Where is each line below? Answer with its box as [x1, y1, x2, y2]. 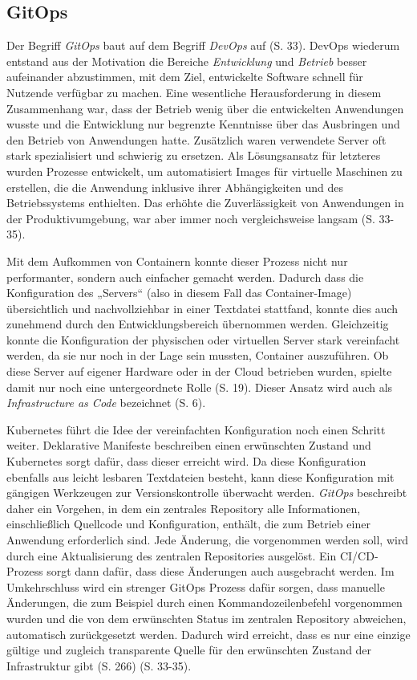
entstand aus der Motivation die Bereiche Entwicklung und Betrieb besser [6, 52, 367, 69]
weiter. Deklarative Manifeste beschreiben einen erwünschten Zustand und [6, 437, 371, 454]
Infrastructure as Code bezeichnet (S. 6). [6, 394, 206, 411]
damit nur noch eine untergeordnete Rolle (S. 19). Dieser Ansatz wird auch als [6, 378, 393, 395]
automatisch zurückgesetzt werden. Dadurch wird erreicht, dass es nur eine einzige [6, 625, 411, 642]
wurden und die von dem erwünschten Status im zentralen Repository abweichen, [6, 609, 407, 626]
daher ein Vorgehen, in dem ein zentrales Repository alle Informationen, [6, 499, 361, 516]
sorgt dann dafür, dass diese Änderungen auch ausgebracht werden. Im [47, 563, 395, 580]
